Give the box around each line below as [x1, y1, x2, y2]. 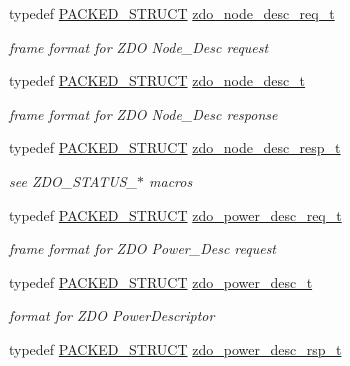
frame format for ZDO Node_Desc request [9, 36, 269, 57]
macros [149, 170, 193, 191]
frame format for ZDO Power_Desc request [9, 238, 277, 259]
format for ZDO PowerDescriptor [9, 305, 215, 326]
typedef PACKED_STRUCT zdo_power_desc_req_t [9, 204, 342, 225]
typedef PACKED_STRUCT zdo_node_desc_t [9, 70, 306, 91]
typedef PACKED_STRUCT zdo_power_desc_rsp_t [9, 338, 342, 359]
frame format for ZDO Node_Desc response [9, 103, 278, 124]
